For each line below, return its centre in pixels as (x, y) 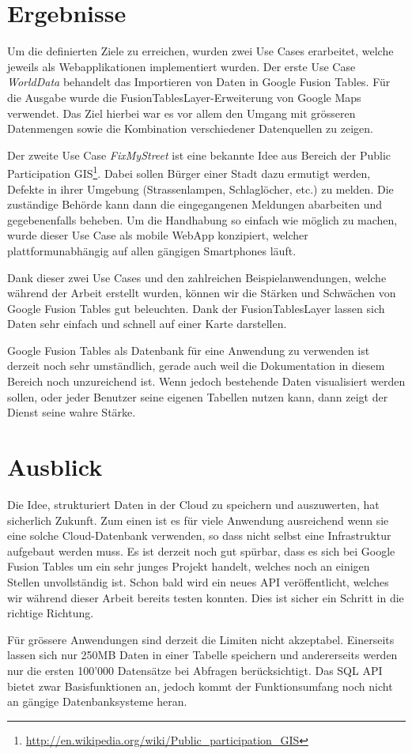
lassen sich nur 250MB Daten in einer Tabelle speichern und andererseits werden (202, 655)
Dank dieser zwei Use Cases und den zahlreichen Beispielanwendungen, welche (197, 277)
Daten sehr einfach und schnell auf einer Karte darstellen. (147, 324)
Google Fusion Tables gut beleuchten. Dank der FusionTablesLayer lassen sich (196, 308)
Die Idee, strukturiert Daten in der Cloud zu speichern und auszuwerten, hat (193, 504)
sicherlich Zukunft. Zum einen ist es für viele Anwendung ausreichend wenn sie (198, 520)
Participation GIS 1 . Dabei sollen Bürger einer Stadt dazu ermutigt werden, (189, 172)
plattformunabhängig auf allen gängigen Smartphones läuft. (152, 250)
